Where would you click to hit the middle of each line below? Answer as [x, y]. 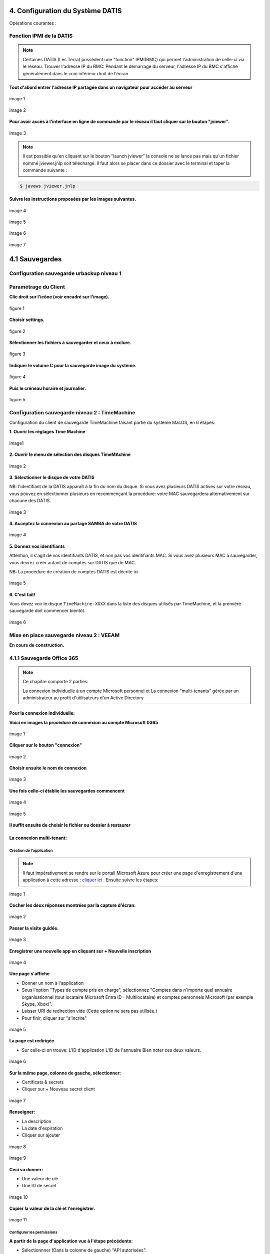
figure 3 [17, 354]
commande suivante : [45, 170]
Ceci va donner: [26, 1169]
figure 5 [17, 399]
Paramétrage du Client [37, 287]
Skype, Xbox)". [37, 1004]
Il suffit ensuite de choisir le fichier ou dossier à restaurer [70, 825]
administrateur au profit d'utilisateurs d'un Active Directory [83, 698]
